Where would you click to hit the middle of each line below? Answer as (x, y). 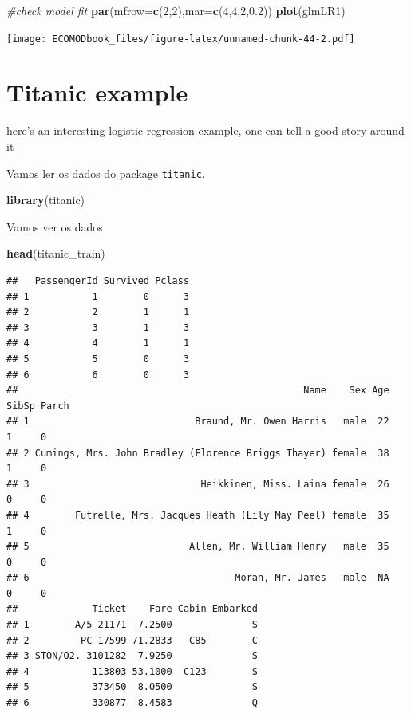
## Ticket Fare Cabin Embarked (132, 609)
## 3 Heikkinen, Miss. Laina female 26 (198, 484)
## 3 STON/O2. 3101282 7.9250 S (132, 656)
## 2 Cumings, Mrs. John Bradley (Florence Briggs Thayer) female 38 (198, 453)
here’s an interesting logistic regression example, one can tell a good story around (205, 130)
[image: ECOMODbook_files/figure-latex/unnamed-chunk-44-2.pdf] (181, 39)
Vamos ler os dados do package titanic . (106, 173)
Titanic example (97, 92)
